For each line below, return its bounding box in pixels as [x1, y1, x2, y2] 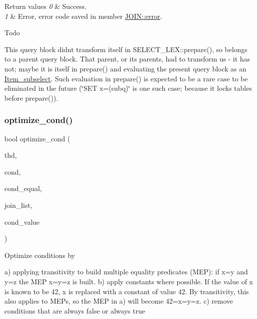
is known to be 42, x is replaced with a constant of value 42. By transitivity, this [4, 286, 249, 296]
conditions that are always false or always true [4, 305, 145, 316]
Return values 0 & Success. [4, 1, 87, 11]
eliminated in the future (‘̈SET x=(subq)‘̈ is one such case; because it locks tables [4, 83, 252, 93]
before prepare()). [4, 92, 58, 103]
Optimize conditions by [4, 250, 75, 260]
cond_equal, [4, 183, 42, 193]
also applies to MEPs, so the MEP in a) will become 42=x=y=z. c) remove [4, 296, 233, 306]
